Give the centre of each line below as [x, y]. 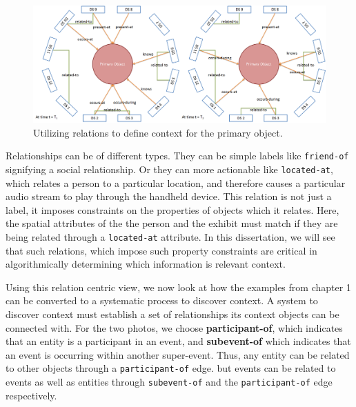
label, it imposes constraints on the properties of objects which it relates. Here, [172, 209]
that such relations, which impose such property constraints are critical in [161, 250]
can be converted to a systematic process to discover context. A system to [162, 300]
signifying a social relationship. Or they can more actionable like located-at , [169, 169]
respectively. [31, 395]
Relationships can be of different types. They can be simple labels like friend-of [177, 156]
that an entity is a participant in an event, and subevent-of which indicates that [178, 341]
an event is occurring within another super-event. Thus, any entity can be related [178, 354]
